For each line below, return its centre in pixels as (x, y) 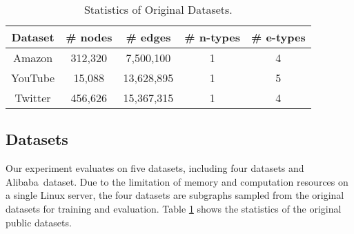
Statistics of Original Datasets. (158, 9)
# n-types (212, 37)
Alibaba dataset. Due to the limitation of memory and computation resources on (177, 181)
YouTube (33, 78)
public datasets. (39, 222)
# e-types (278, 37)
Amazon (33, 58)
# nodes (89, 37)
